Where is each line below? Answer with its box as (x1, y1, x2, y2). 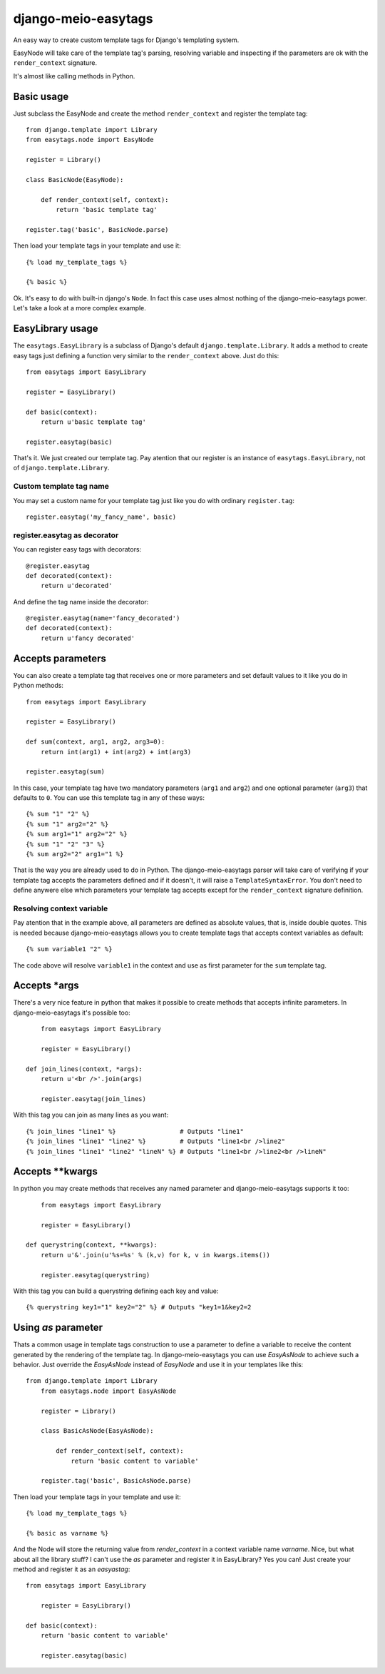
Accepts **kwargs (13, 1165, 98, 1177)
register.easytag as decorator (13, 530, 119, 540)
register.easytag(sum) (26, 768, 106, 776)
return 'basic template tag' (56, 206, 158, 214)
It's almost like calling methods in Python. (13, 71, 135, 80)
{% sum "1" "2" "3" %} (26, 840, 106, 848)
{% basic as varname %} (26, 1529, 109, 1537)
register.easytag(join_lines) (40, 1095, 146, 1102)
